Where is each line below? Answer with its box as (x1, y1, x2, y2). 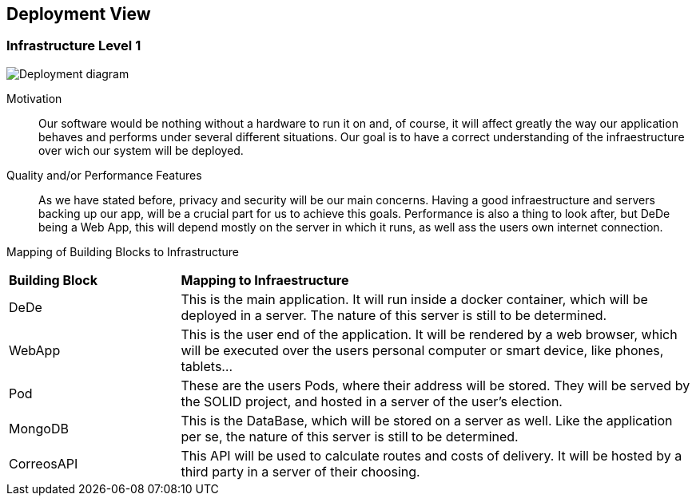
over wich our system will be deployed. (38, 143, 244, 157)
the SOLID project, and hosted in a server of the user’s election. (181, 393, 563, 409)
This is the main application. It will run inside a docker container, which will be (181, 291, 648, 307)
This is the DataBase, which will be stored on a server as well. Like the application (181, 412, 673, 429)
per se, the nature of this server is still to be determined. (181, 428, 519, 445)
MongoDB (9, 420, 69, 437)
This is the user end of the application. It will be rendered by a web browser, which (181, 326, 678, 342)
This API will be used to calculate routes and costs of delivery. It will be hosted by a (181, 447, 682, 464)
